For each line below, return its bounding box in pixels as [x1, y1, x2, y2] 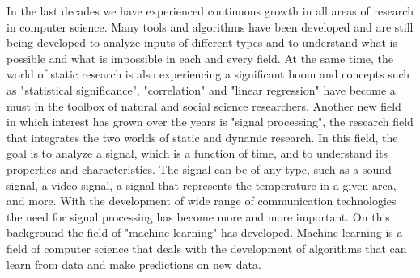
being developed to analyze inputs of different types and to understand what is [6, 34, 398, 51]
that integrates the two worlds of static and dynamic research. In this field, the [6, 128, 398, 145]
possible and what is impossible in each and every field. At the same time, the [6, 49, 394, 66]
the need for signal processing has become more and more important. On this [6, 208, 390, 225]
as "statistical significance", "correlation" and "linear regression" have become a [6, 81, 396, 98]
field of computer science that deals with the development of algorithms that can [6, 239, 407, 256]
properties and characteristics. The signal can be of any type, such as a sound [6, 160, 392, 177]
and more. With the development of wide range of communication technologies [6, 192, 397, 209]
